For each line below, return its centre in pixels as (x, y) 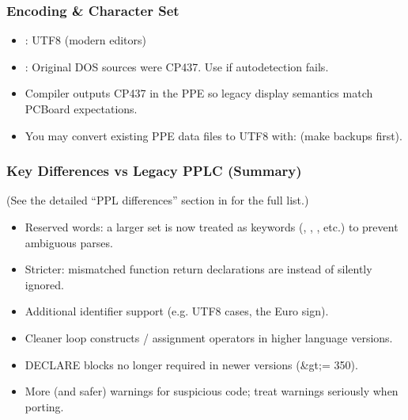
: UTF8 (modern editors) (85, 40)
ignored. (44, 284)
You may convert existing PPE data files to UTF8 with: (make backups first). (213, 135)
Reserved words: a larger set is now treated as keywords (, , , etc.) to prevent (212, 227)
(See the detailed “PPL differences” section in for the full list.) (158, 200)
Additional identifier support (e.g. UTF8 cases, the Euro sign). (177, 311)
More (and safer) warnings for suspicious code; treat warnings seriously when (212, 391)
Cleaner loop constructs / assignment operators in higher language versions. (209, 337)
